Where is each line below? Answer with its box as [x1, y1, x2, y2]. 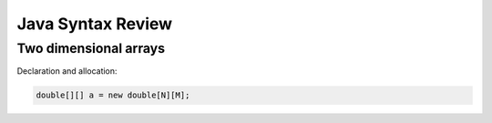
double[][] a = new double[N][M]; [36, 90, 190, 100]
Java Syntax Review [16, 14, 173, 34]
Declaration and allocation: [16, 66, 118, 77]
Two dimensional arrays [16, 40, 166, 56]
